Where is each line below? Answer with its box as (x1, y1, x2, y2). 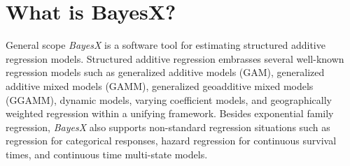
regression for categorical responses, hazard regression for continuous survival (6, 133, 337, 148)
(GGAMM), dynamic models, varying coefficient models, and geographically (6, 92, 332, 107)
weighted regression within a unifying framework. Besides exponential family (6, 106, 334, 121)
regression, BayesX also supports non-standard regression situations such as (6, 119, 330, 134)
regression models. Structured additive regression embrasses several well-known (6, 51, 344, 66)
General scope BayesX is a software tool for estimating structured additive (6, 38, 325, 52)
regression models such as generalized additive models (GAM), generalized (6, 65, 325, 80)
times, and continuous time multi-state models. (6, 146, 208, 161)
